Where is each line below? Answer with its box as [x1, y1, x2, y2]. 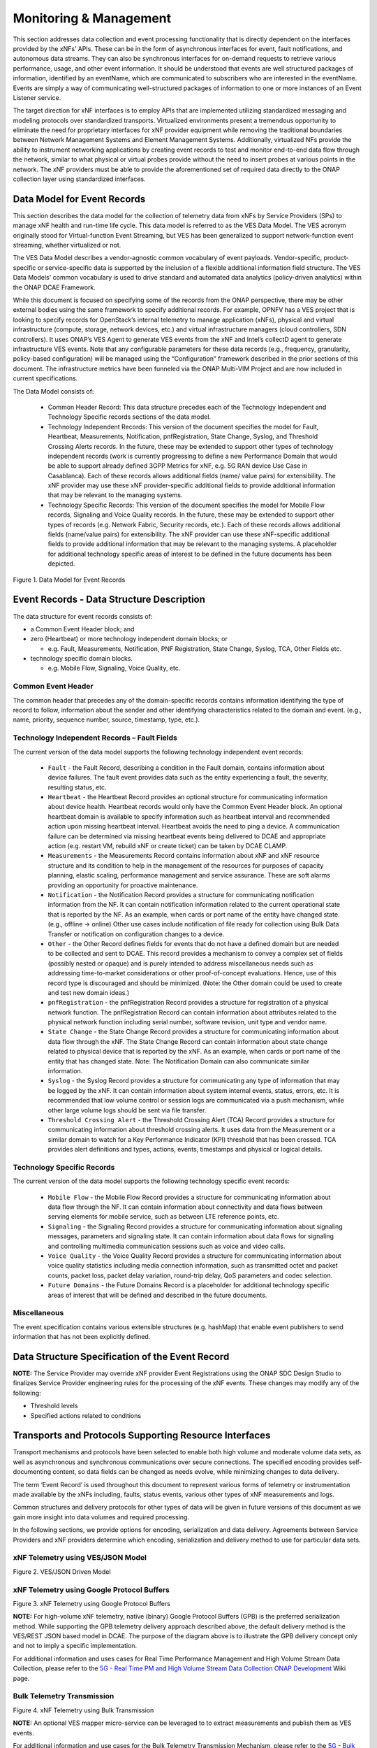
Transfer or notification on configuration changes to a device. [47, 930, 225, 938]
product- [323, 254, 349, 262]
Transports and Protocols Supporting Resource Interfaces [13, 1430, 271, 1442]
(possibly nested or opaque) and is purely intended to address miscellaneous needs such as [47, 959, 313, 968]
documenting [13, 1468, 52, 1476]
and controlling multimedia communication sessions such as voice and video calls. [47, 1242, 286, 1250]
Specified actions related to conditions [30, 1411, 142, 1419]
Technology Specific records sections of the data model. [47, 413, 212, 421]
